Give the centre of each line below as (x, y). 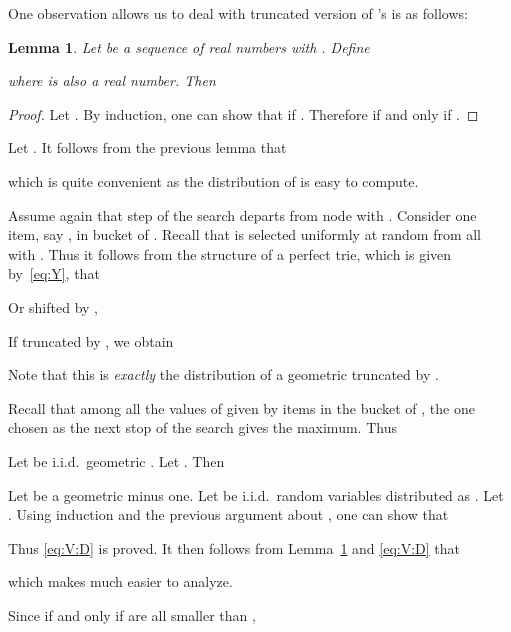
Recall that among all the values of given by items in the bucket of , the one (241, 407)
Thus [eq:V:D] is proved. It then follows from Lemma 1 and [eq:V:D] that (234, 547)
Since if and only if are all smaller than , (132, 614)
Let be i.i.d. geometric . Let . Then (116, 460)
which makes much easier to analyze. (120, 581)
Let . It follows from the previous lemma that (147, 147)
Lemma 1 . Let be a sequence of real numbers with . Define (189, 46)
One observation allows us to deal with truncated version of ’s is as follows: (238, 13)
